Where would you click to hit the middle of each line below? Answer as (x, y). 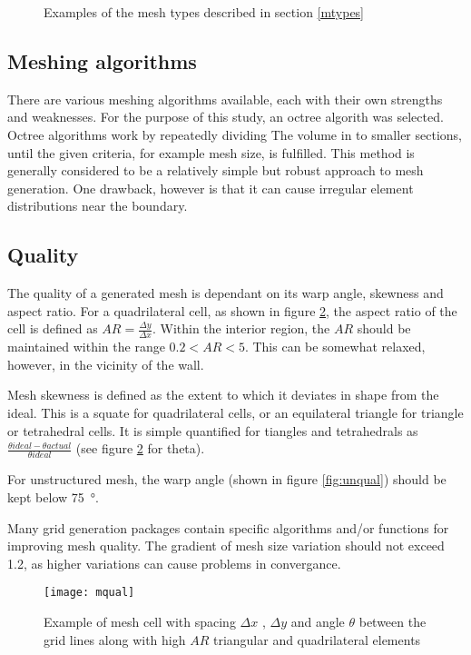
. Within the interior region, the (241, 328)
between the (392, 622)
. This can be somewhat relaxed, (335, 347)
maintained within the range (86, 347)
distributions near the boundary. (98, 206)
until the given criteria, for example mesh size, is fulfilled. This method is (211, 152)
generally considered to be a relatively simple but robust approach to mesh (216, 170)
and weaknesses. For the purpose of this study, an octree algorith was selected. (226, 117)
